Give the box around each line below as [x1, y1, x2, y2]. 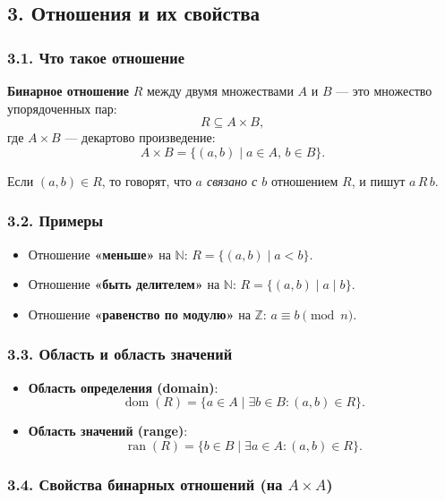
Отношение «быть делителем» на [28, 275, 220, 293]
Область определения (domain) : [28, 378, 218, 396]
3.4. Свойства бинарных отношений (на [7, 472, 283, 495]
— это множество [336, 81, 432, 99]
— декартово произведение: [64, 128, 216, 147]
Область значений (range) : [28, 421, 188, 440]
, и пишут [351, 171, 406, 190]
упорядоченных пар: [7, 98, 117, 117]
